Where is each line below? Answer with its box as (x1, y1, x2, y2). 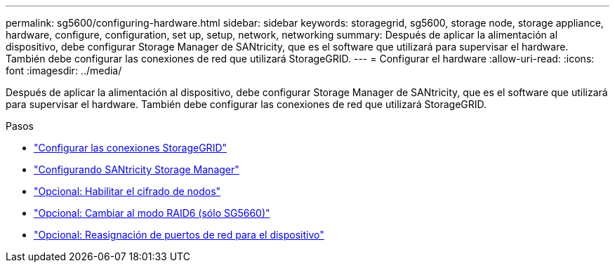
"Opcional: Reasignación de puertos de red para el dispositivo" (34, 229, 324, 241)
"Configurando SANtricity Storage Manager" (34, 163, 239, 175)
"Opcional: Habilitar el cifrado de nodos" (34, 185, 221, 197)
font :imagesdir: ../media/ (6, 65, 122, 76)
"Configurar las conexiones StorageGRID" (34, 142, 227, 154)
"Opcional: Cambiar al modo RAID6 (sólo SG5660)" (34, 207, 270, 219)
